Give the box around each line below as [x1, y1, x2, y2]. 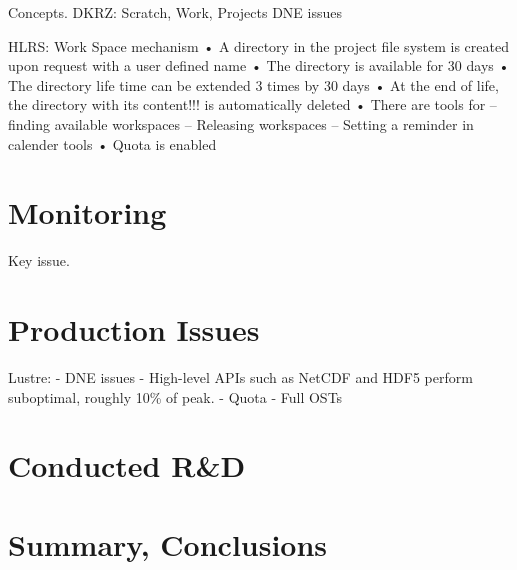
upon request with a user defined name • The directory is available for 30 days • [8, 55, 510, 76]
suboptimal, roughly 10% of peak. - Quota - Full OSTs [8, 386, 343, 407]
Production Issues [8, 309, 260, 350]
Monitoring [8, 192, 167, 233]
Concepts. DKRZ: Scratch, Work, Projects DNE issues [8, 2, 342, 22]
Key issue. [8, 250, 70, 271]
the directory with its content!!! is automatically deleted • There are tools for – [8, 94, 497, 115]
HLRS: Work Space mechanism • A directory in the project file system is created [8, 35, 509, 56]
